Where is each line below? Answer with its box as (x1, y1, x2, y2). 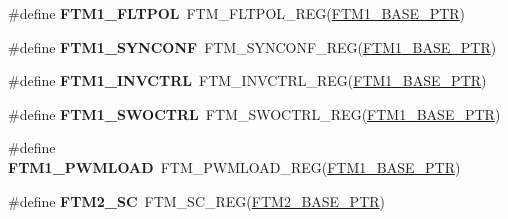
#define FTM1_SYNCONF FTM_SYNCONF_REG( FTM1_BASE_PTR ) (8, 36, 497, 57)
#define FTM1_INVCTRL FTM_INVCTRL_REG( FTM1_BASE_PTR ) (8, 70, 487, 91)
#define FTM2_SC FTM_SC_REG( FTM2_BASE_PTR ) (8, 190, 386, 211)
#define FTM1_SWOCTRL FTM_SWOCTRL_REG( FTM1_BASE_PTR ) (8, 103, 501, 124)
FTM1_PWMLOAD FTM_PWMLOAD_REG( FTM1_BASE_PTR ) (8, 156, 461, 177)
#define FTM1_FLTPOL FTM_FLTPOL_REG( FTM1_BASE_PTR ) (8, 3, 466, 23)
